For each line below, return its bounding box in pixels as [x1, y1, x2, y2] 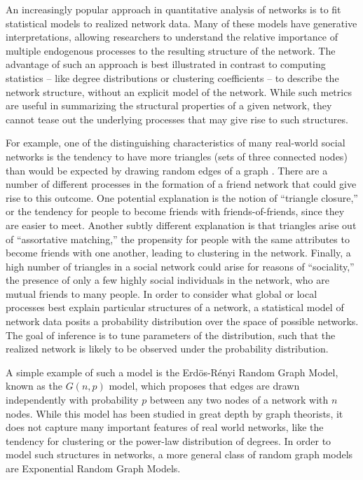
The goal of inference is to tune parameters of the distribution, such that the [6, 327, 336, 342]
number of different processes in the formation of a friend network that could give [6, 177, 357, 191]
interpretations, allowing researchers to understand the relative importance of [6, 29, 338, 44]
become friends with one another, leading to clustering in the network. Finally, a [6, 245, 351, 260]
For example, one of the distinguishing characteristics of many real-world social [6, 135, 345, 150]
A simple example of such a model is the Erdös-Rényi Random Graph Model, [6, 364, 338, 379]
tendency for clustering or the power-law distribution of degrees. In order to [6, 433, 331, 448]
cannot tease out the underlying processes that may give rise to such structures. [6, 111, 348, 126]
